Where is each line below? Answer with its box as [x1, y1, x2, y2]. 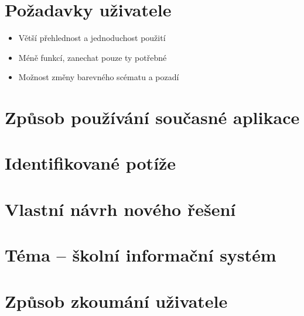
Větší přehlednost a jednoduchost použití [18, 32, 166, 44]
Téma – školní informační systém [5, 243, 276, 267]
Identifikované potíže [5, 151, 176, 175]
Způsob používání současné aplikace [5, 105, 300, 129]
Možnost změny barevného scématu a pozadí [18, 71, 179, 83]
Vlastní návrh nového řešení [5, 197, 236, 221]
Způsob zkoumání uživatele [5, 288, 228, 312]
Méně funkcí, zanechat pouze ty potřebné [18, 51, 167, 63]
